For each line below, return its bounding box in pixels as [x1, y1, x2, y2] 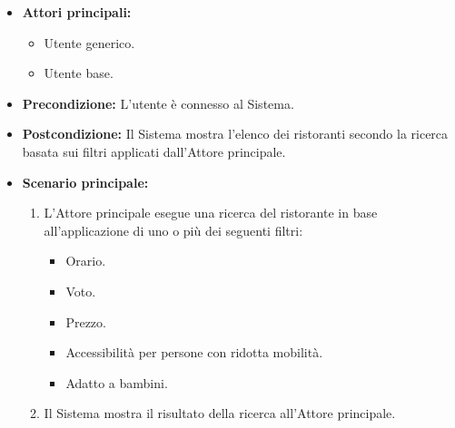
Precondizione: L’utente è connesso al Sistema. [22, 93, 294, 112]
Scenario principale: [22, 172, 149, 191]
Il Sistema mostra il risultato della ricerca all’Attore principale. [44, 404, 396, 423]
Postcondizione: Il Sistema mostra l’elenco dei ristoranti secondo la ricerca [22, 124, 449, 143]
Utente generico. [44, 33, 135, 52]
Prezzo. [65, 312, 106, 331]
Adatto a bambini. [65, 373, 168, 392]
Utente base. [44, 63, 114, 83]
